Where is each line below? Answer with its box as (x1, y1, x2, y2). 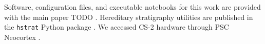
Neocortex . (4, 31, 41, 42)
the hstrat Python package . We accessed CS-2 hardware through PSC (4, 21, 229, 32)
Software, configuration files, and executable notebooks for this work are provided (4, 2, 261, 12)
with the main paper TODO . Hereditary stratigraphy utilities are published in (4, 11, 253, 22)
